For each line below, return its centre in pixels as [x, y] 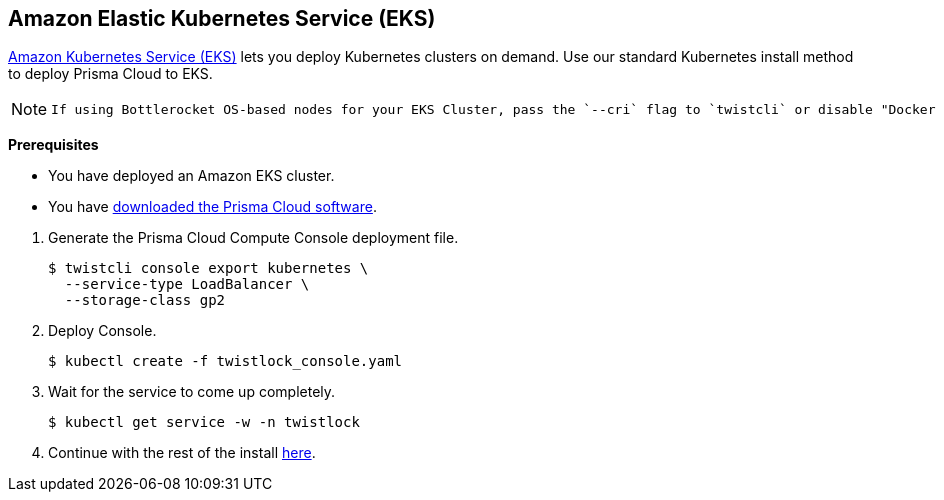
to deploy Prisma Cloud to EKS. [110, 74]
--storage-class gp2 [145, 300]
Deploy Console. [102, 331]
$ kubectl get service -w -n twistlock [204, 422]
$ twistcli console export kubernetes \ [208, 268]
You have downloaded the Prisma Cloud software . [212, 207]
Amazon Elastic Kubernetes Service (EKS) [222, 18]
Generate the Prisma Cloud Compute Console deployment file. [253, 238]
